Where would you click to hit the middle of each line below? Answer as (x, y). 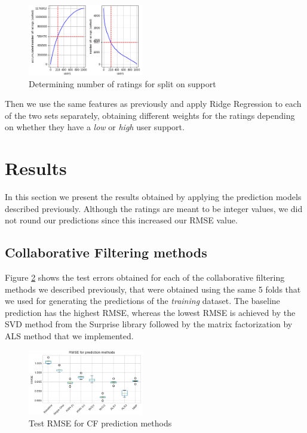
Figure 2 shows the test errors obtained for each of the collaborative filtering (145, 277)
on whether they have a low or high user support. (95, 127)
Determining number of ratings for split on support (122, 83)
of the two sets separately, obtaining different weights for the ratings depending (150, 115)
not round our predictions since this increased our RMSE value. (121, 220)
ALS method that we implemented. (69, 335)
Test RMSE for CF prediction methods (100, 423)
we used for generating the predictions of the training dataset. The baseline (142, 301)
